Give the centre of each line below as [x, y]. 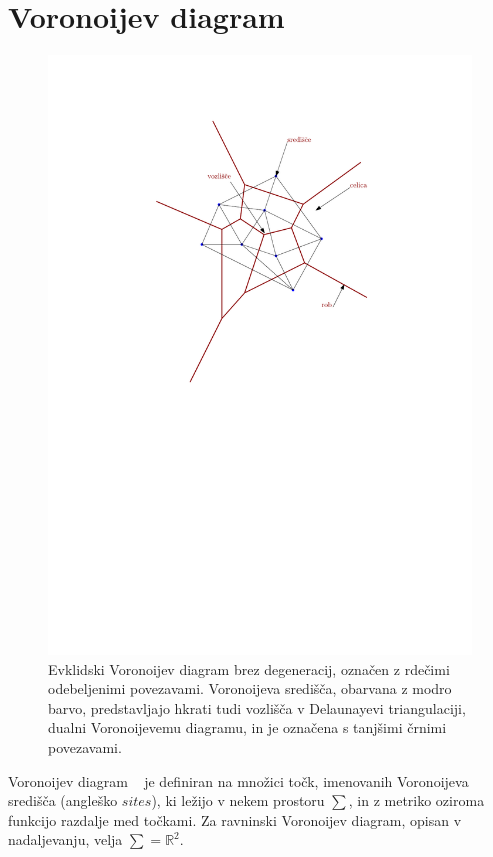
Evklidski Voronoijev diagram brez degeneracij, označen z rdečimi [249, 668]
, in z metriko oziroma [416, 800]
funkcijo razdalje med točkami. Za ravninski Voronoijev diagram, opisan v [235, 819]
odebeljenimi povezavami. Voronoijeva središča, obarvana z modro [250, 688]
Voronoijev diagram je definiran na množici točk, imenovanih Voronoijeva [238, 780]
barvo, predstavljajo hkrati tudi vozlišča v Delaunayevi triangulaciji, [257, 707]
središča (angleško [63, 800]
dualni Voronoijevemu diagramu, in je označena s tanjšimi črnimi [247, 727]
